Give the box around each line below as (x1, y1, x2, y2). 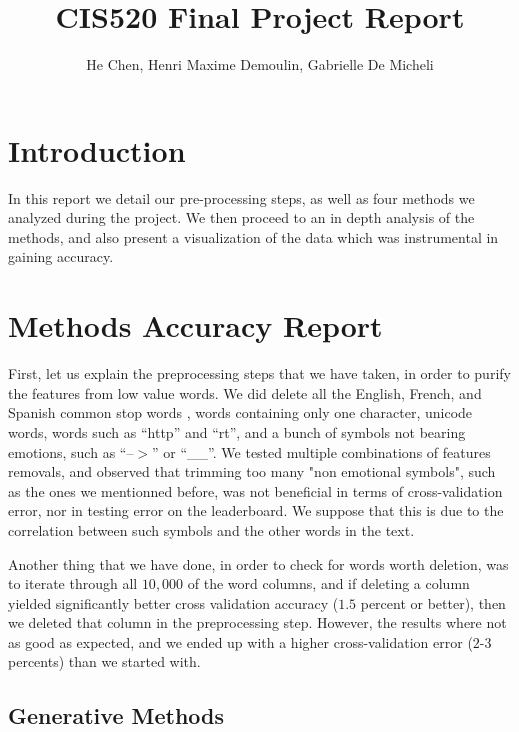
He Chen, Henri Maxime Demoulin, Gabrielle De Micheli (86, 54, 434, 75)
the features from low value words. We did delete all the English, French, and (8, 382, 482, 403)
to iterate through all (8, 573, 138, 594)
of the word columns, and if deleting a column (187, 573, 470, 594)
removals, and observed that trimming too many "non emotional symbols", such (8, 461, 496, 482)
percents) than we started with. (8, 651, 201, 672)
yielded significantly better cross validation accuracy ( (8, 592, 339, 613)
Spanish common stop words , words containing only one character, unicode (8, 402, 473, 423)
